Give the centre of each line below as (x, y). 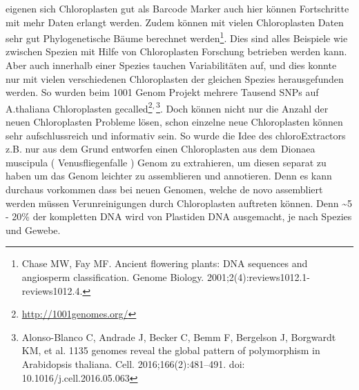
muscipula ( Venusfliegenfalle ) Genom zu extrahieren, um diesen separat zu (166, 162)
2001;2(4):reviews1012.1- (258, 277)
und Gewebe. (33, 230)
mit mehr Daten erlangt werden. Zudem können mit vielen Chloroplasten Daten (175, 22)
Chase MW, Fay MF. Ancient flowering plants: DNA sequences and (165, 263)
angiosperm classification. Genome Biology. (113, 277)
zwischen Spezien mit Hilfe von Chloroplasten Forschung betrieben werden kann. (176, 51)
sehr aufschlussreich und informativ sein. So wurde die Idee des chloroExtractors (176, 135)
